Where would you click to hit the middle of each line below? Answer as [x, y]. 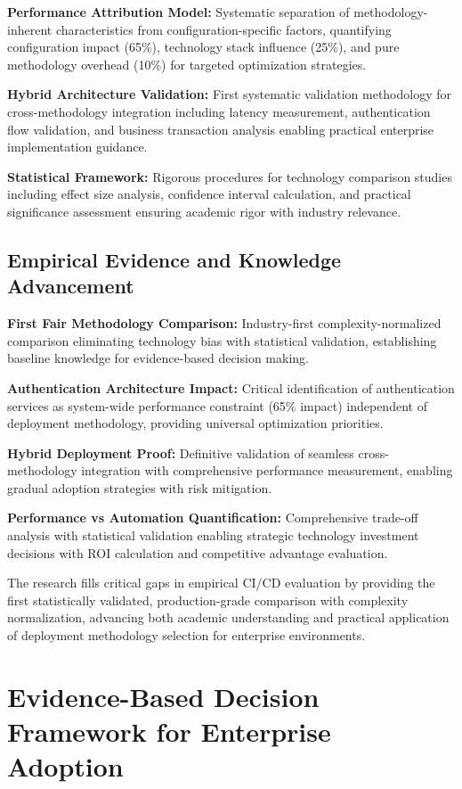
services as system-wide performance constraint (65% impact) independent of [217, 405]
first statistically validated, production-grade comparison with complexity [208, 600]
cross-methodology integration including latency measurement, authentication [219, 111]
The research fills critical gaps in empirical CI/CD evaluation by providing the [221, 583]
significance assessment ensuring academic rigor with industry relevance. [204, 211]
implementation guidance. [77, 147]
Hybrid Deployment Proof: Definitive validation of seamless [181, 452]
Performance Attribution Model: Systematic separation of [178, 12]
